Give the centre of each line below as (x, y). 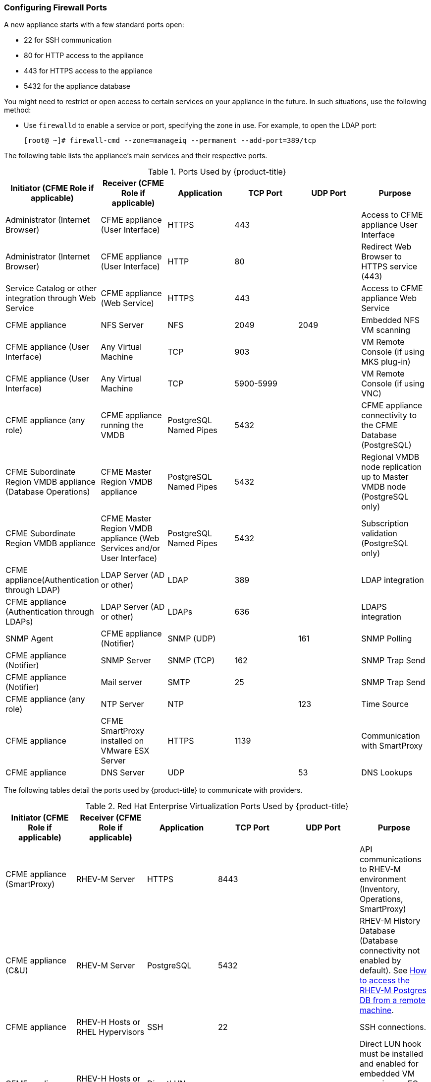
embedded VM (387, 1074)
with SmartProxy (392, 746)
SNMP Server (126, 661)
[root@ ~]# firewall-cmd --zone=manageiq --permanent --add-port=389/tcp (170, 141)
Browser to (381, 257)
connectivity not (390, 951)
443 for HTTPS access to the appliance (88, 71)
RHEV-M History (390, 921)
